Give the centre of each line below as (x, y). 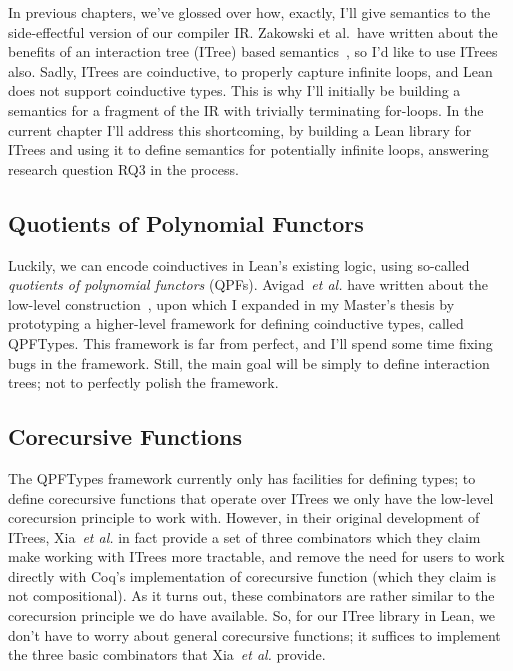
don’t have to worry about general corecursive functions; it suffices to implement (254, 634)
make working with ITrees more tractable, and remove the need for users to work (256, 556)
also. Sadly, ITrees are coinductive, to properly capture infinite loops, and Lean (250, 70)
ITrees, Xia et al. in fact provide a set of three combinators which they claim (244, 536)
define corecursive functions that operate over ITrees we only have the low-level (251, 497)
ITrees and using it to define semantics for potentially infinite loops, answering (248, 149)
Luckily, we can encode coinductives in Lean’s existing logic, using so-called (239, 264)
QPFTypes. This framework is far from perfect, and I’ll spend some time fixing (250, 342)
